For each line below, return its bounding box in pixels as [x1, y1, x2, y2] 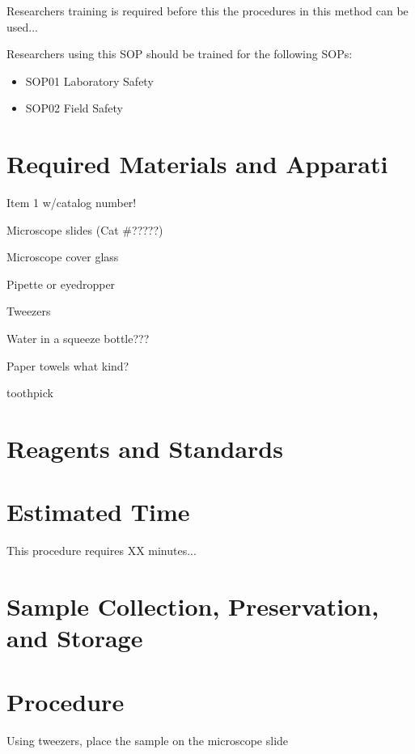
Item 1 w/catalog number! [6, 194, 137, 211]
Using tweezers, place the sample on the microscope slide [6, 731, 289, 748]
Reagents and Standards [6, 432, 283, 465]
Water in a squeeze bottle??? [6, 330, 150, 347]
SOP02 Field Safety [25, 100, 123, 116]
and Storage [6, 621, 143, 654]
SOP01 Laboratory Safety [25, 72, 154, 89]
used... [6, 18, 38, 35]
